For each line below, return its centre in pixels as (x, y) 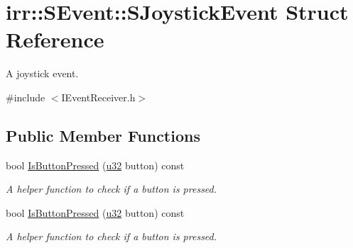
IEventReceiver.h (98, 97)
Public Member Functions (103, 135)
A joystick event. (42, 73)
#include (26, 97)
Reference (55, 39)
